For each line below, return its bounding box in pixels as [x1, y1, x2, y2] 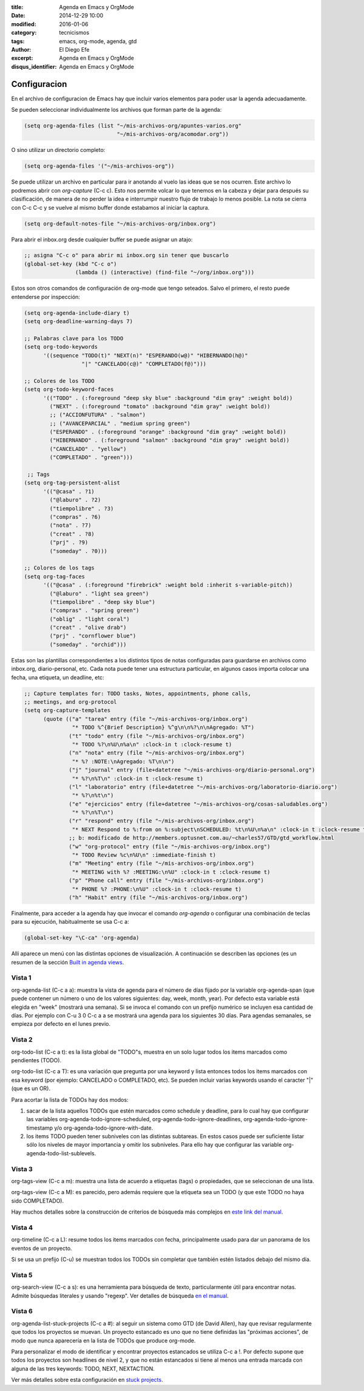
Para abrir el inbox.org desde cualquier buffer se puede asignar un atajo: [11, 236, 193, 243]
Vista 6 [11, 1307, 33, 1316]
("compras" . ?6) [49, 513, 101, 520]
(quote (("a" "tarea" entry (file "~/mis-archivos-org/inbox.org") [43, 715, 248, 723]
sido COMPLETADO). [11, 1197, 64, 1204]
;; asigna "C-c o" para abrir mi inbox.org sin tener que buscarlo [24, 252, 229, 259]
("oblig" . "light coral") [49, 616, 130, 622]
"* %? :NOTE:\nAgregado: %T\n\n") [72, 758, 175, 765]
